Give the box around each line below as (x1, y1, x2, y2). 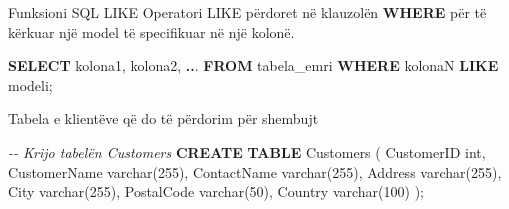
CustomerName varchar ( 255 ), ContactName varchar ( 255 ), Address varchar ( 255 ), (8, 161, 502, 182)
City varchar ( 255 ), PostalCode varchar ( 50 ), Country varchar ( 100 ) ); (8, 181, 424, 202)
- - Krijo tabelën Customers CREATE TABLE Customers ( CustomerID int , (8, 141, 486, 162)
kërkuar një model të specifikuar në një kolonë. (8, 21, 295, 42)
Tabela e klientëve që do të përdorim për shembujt (8, 108, 319, 129)
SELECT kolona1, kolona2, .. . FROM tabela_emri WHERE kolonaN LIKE (8, 55, 499, 76)
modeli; (8, 74, 53, 95)
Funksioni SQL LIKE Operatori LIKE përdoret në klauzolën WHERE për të (8, 2, 487, 22)
